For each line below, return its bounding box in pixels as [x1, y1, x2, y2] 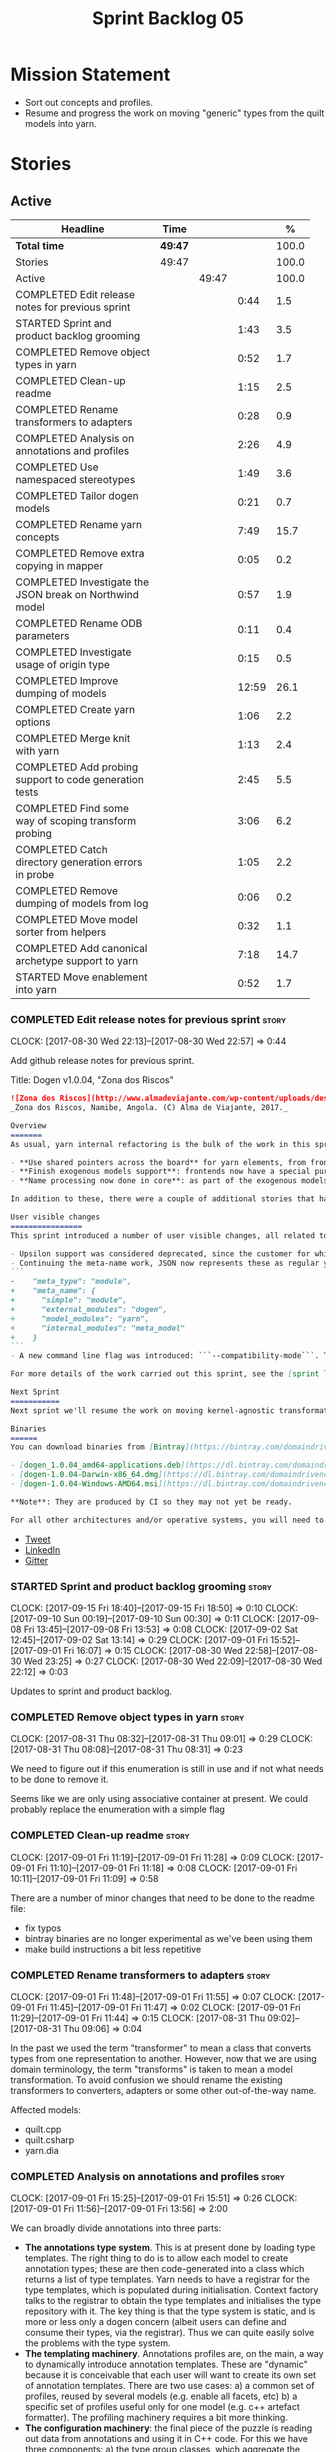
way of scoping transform [15, 813, 137, 827]
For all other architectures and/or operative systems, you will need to [10, 1515, 325, 1525]
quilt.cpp [24, 2123, 62, 2135]
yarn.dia [24, 2144, 60, 2156]
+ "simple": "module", [10, 1295, 128, 1306]
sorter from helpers [15, 925, 107, 939]
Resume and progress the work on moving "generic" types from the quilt [24, 107, 325, 119]
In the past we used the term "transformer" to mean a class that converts [10, 2042, 312, 2054]
